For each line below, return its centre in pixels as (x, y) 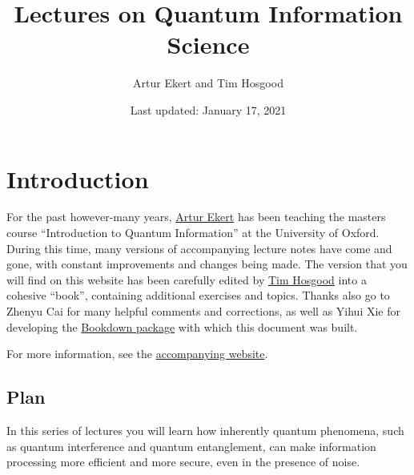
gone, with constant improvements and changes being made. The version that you (207, 264)
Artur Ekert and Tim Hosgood (208, 83)
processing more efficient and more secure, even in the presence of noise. (183, 462)
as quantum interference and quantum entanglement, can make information (191, 446)
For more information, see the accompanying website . (137, 354)
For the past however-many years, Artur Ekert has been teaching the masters (196, 217)
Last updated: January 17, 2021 (208, 109)
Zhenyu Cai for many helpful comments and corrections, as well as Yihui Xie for (203, 311)
